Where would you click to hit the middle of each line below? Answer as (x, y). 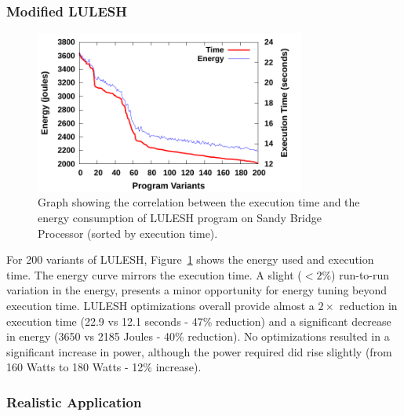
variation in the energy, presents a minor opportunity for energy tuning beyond (197, 290)
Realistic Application (74, 401)
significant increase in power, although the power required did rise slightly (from (199, 351)
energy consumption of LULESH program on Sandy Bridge (180, 217)
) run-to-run (360, 274)
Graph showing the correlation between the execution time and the (199, 202)
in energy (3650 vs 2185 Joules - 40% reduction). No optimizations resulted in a (198, 336)
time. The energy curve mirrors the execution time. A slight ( (154, 274)
